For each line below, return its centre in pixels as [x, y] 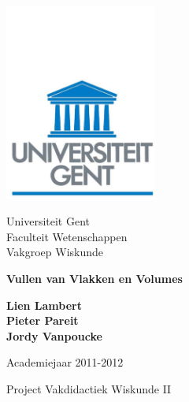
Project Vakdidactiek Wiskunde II [89, 388]
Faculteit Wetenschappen [67, 236]
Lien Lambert [44, 305]
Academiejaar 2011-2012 [65, 362]
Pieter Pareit [43, 320]
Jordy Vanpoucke [54, 335]
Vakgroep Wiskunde [55, 252]
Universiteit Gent [48, 221]
